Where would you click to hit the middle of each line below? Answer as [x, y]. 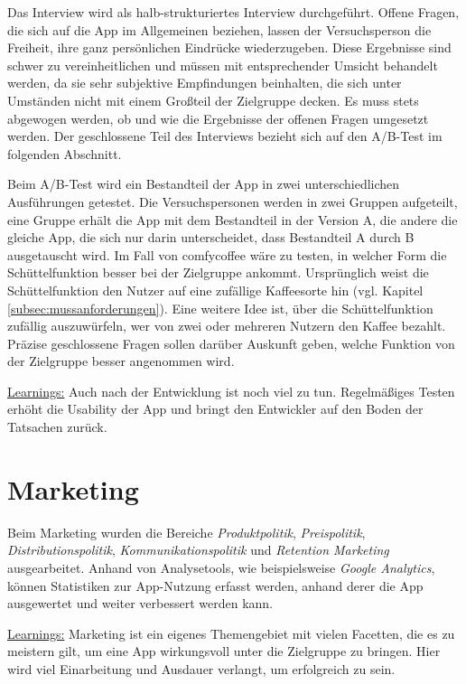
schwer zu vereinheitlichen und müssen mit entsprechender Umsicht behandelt [223, 65]
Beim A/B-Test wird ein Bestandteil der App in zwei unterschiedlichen [204, 184]
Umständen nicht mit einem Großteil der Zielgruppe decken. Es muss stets [213, 100]
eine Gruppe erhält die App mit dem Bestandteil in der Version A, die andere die [233, 219]
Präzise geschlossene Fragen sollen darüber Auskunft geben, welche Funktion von [231, 343]
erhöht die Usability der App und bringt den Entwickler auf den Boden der [215, 409]
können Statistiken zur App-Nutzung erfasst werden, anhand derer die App [215, 585]
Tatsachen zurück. [57, 427]
